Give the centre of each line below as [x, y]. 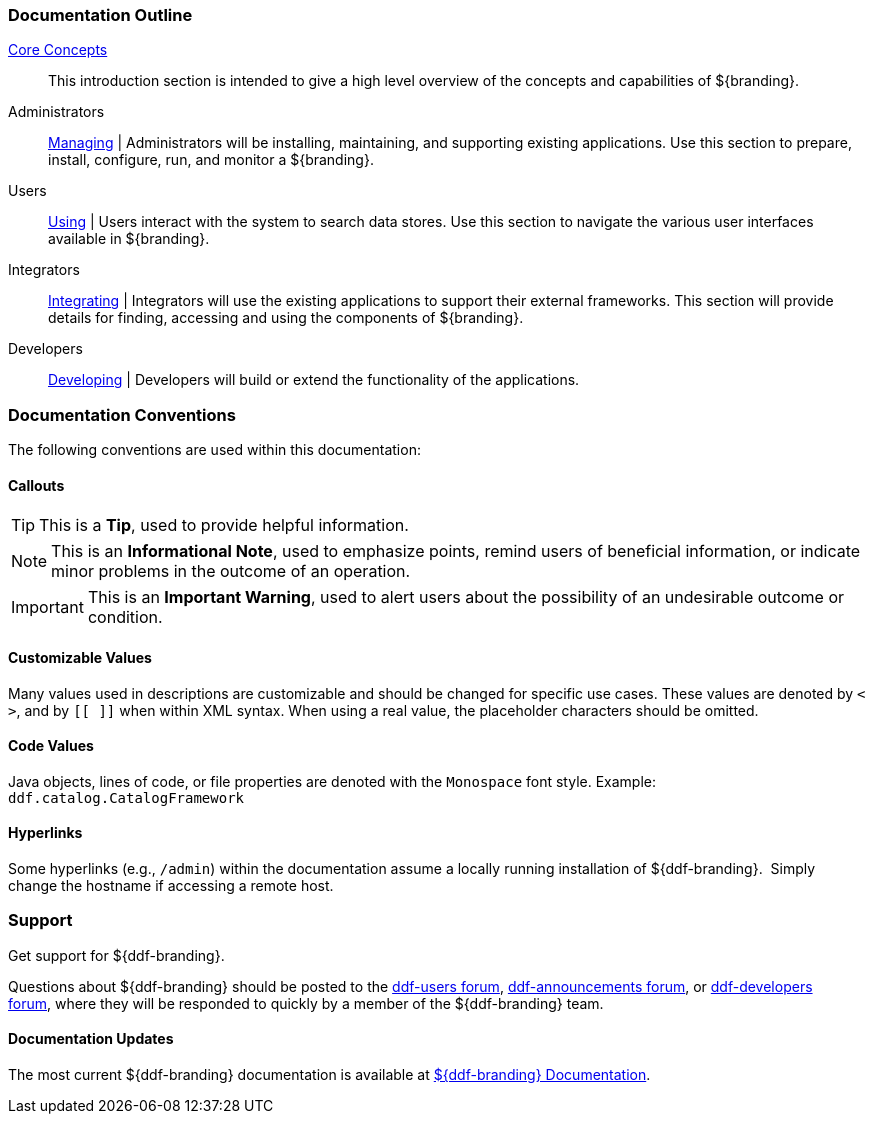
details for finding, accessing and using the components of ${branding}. [286, 318]
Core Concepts [58, 50]
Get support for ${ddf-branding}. [116, 955]
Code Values [51, 746]
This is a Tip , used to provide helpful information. [224, 525]
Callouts [36, 485]
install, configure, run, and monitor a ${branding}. [211, 160]
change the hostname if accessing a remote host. [171, 885]
